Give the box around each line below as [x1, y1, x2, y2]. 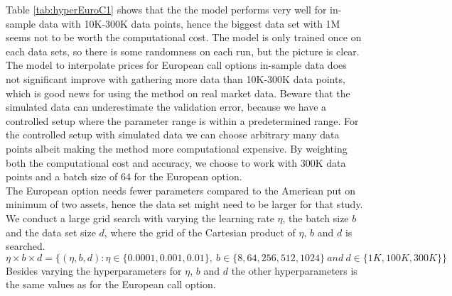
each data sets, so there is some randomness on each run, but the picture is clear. [6, 43, 360, 58]
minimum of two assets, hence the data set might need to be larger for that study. [6, 197, 363, 212]
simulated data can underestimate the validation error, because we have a [6, 99, 327, 114]
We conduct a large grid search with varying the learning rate [6, 210, 274, 225]
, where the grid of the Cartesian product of [104, 224, 296, 239]
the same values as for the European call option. [6, 277, 216, 292]
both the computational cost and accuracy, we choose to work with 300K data [6, 155, 346, 170]
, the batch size [282, 210, 349, 225]
